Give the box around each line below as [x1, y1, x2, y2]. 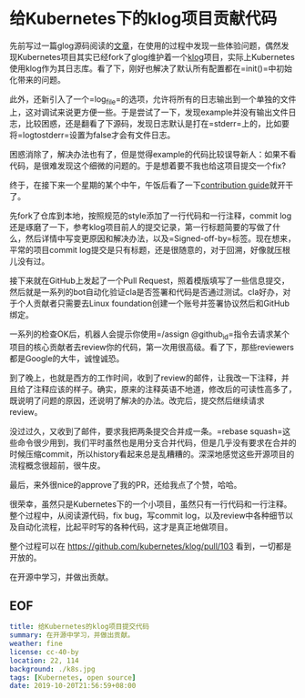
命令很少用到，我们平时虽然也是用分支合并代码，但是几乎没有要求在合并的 [16, 437, 297, 448]
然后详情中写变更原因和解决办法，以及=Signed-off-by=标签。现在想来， [25, 233, 296, 244]
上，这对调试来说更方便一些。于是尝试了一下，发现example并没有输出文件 [9, 106, 289, 117]
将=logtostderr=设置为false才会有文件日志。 [9, 129, 176, 140]
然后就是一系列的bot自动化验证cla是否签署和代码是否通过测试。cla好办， [9, 286, 284, 297]
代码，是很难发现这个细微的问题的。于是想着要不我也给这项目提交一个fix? [9, 160, 287, 171]
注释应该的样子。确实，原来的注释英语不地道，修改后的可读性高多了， [33, 383, 297, 394]
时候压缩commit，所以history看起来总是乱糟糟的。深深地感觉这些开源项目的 [9, 448, 295, 460]
